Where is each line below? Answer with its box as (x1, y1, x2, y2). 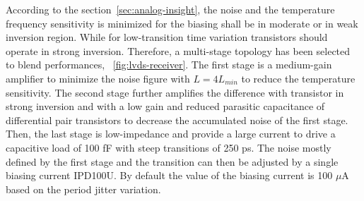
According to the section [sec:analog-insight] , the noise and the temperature (6, 2, 335, 16)
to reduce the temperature (241, 71, 356, 85)
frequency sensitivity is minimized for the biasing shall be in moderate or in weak (6, 16, 358, 30)
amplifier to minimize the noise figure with (6, 71, 190, 85)
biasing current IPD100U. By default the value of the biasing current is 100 (6, 168, 333, 183)
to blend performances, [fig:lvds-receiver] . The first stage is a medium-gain (6, 57, 332, 72)
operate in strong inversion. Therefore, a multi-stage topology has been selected (6, 43, 351, 58)
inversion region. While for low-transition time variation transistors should (6, 30, 328, 44)
